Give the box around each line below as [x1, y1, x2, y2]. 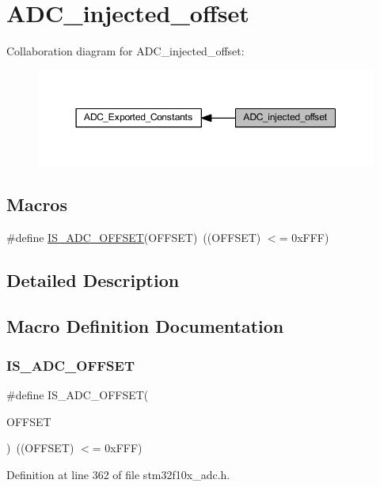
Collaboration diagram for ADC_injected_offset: [6, 43, 245, 59]
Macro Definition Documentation [6, 314, 284, 338]
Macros [6, 191, 67, 216]
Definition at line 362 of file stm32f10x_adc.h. [6, 466, 230, 482]
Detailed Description [6, 267, 180, 292]
